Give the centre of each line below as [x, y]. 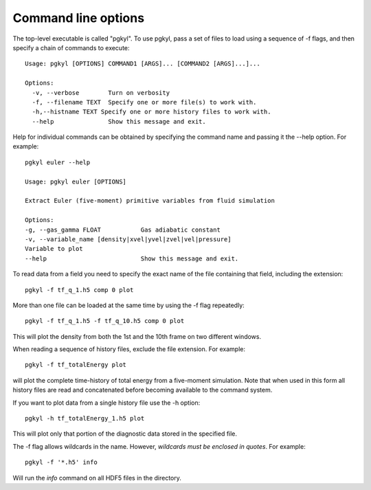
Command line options [78, 18]
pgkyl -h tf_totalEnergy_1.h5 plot [85, 419]
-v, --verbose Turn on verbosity [101, 92]
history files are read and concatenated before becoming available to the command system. [143, 390]
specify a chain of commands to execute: [71, 47]
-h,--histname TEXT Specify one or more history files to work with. [151, 112]
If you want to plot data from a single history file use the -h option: [106, 403]
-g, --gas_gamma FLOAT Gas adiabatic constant [123, 230]
